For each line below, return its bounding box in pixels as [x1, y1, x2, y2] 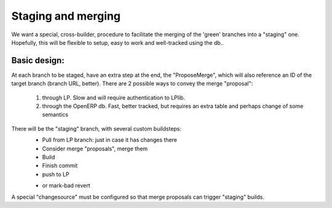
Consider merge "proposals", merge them [42, 145, 148, 152]
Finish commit [42, 162, 78, 169]
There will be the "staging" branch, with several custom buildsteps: [11, 125, 181, 132]
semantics [42, 111, 69, 118]
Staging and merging [11, 9, 121, 23]
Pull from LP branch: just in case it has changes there [42, 136, 178, 144]
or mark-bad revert [42, 182, 90, 190]
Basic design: [11, 55, 65, 66]
